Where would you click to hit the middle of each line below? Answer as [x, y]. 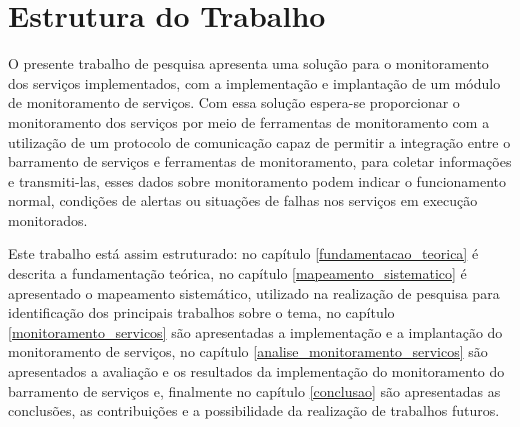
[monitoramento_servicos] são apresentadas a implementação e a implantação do [255, 331]
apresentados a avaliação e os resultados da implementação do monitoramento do [256, 371]
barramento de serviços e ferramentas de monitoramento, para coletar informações [260, 161]
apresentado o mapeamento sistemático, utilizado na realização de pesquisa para [254, 292]
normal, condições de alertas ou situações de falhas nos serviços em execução [243, 200]
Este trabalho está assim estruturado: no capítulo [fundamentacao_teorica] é [243, 253]
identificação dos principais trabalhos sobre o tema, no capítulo [201, 312]
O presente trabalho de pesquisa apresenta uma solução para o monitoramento [248, 63]
